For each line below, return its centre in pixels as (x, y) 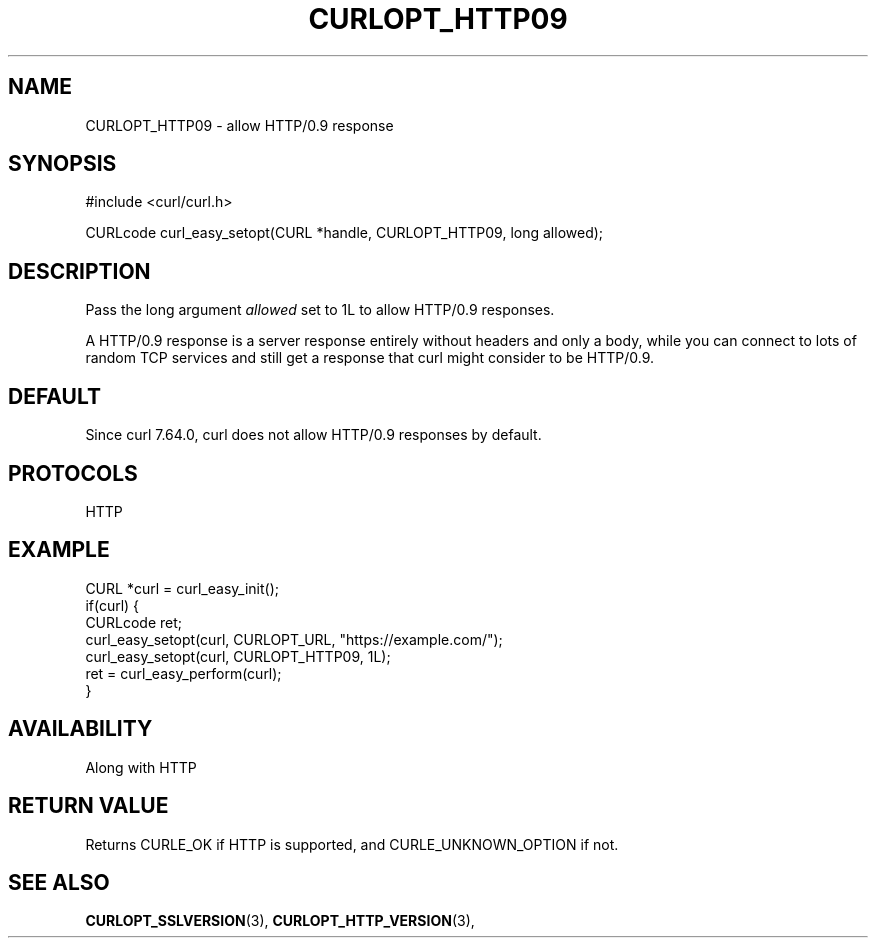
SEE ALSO (59, 882)
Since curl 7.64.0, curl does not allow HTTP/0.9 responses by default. (313, 435)
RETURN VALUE (88, 806)
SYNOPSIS (62, 164)
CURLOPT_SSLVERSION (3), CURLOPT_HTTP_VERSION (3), (280, 921)
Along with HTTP (141, 767)
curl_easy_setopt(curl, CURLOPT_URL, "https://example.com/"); (294, 639)
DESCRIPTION (79, 271)
